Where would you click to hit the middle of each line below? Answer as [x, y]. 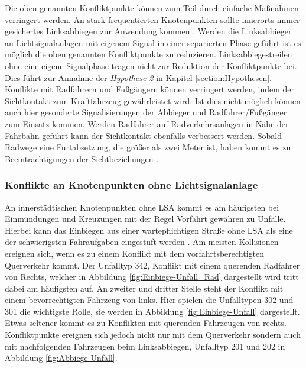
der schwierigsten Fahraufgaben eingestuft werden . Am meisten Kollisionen [142, 242]
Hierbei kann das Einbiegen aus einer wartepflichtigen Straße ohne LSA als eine [149, 230]
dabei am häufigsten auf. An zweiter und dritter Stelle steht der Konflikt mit [144, 288]
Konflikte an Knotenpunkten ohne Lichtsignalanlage [131, 185]
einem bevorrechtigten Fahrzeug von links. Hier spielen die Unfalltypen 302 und [149, 300]
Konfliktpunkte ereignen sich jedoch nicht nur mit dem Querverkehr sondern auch [153, 335]
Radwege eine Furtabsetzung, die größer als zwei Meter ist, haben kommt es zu [148, 147]
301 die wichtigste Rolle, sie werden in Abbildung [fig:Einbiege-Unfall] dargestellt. [152, 311]
